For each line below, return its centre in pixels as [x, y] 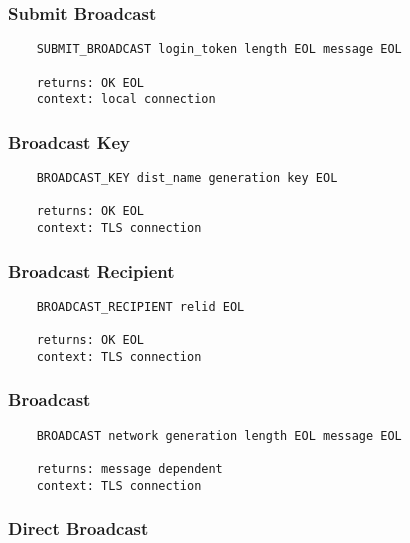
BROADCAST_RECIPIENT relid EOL [140, 306]
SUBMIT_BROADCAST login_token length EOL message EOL [219, 49]
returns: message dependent [129, 469]
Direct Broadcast [78, 528]
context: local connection [126, 99]
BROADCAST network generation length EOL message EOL [219, 435]
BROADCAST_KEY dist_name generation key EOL [187, 178]
